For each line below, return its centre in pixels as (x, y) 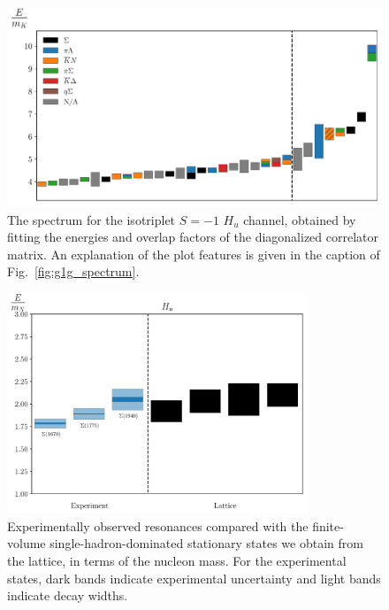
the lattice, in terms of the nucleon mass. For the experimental (177, 560)
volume (27, 543)
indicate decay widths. (68, 595)
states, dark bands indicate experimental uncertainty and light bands (194, 578)
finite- (328, 525)
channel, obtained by (300, 219)
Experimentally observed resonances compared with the (158, 525)
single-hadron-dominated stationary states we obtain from (206, 543)
